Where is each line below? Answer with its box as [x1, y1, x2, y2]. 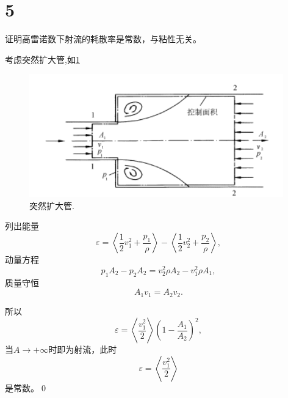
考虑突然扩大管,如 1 [5, 53, 80, 65]
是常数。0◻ [5, 381, 48, 394]
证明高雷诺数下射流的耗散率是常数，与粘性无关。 [5, 32, 201, 45]
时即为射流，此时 [48, 343, 117, 356]
